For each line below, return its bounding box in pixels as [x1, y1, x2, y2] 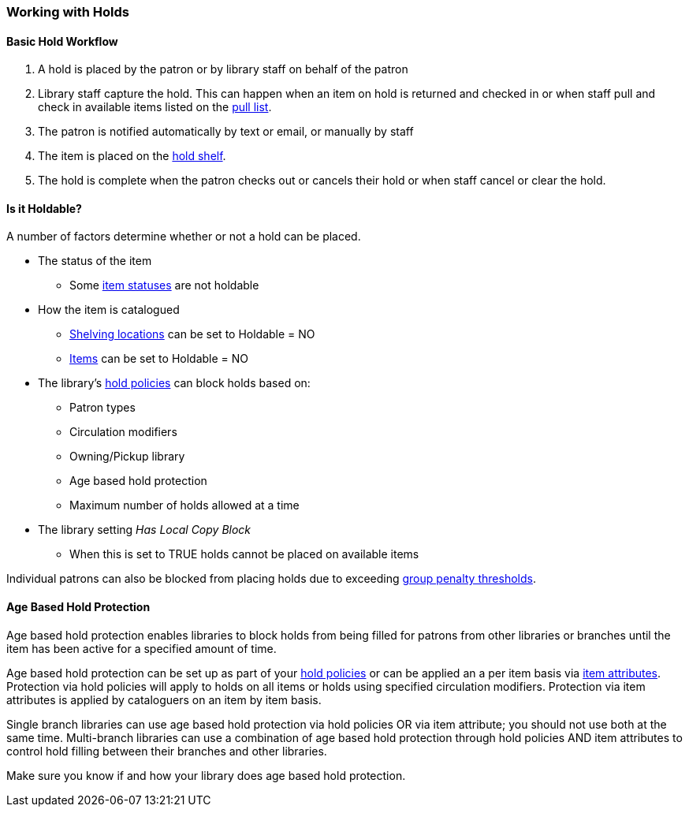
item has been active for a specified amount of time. [6, 641, 277, 655]
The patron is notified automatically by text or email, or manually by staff [38, 125, 414, 139]
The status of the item [38, 254, 152, 268]
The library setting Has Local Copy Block [38, 523, 251, 537]
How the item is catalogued [38, 303, 180, 317]
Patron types [69, 401, 136, 415]
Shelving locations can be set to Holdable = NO [69, 327, 315, 341]
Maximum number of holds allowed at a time [69, 498, 300, 513]
